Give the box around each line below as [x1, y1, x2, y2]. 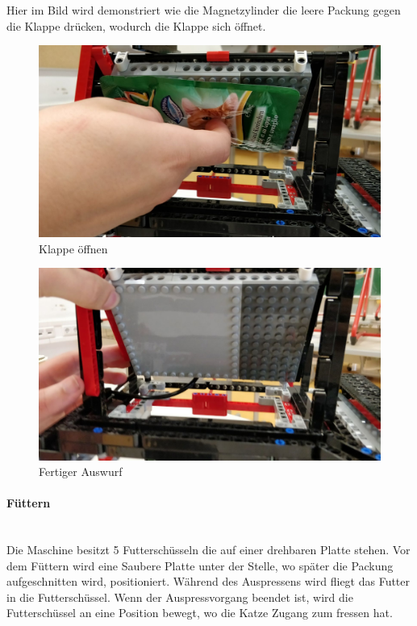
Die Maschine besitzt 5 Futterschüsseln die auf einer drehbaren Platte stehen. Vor [6, 541, 411, 558]
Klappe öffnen [39, 240, 108, 257]
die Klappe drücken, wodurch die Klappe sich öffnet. [6, 17, 266, 34]
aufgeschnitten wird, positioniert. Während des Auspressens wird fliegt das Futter [6, 573, 411, 590]
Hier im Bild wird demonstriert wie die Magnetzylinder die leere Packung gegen [6, 2, 401, 18]
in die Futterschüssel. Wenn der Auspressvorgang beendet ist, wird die [6, 588, 353, 605]
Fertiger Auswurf [39, 463, 123, 480]
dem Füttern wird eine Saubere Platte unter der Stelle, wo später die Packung [6, 557, 394, 574]
